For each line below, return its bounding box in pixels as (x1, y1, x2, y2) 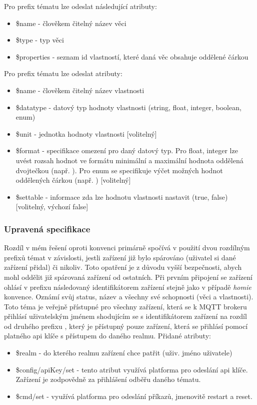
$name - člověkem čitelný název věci (15, 18, 126, 28)
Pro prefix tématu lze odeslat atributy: (4, 68, 122, 79)
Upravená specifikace (4, 222, 90, 235)
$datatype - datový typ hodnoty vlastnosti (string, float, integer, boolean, (15, 102, 241, 112)
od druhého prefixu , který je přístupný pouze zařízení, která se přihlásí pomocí (4, 320, 248, 331)
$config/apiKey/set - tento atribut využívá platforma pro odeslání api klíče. (15, 364, 248, 374)
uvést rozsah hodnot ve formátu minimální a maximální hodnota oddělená (15, 155, 243, 165)
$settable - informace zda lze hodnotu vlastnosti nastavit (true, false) (15, 191, 228, 202)
